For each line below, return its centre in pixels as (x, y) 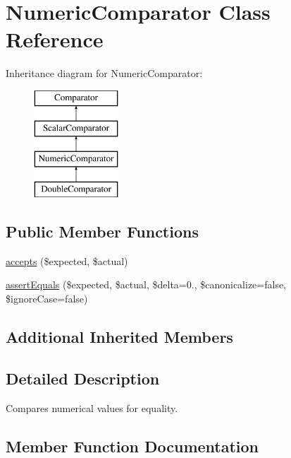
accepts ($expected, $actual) (67, 260)
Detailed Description (83, 378)
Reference (55, 39)
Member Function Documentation (132, 446)
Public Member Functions (102, 231)
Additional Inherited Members (119, 337)
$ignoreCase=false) (47, 299)
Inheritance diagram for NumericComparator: (104, 73)
